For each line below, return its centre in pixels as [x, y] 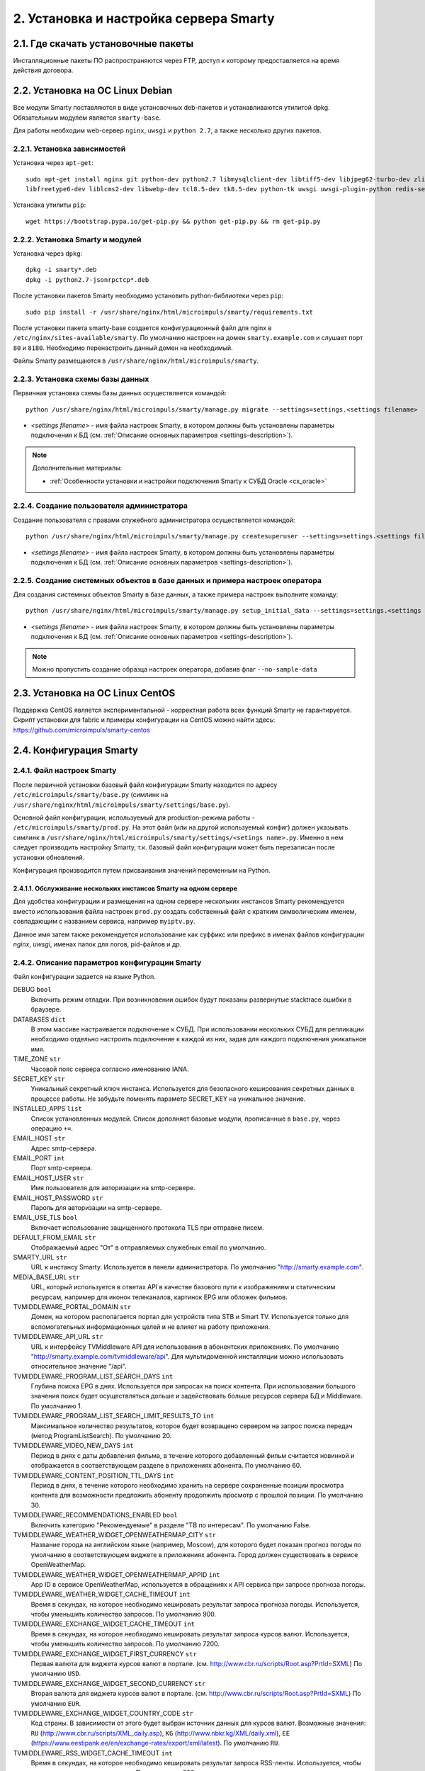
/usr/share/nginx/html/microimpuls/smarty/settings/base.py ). [121, 805]
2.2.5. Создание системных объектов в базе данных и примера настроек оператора [168, 580]
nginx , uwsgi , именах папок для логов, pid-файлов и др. [97, 944]
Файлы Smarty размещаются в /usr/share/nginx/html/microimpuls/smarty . [136, 361]
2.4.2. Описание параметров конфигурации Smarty [107, 962]
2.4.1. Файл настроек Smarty [65, 771]
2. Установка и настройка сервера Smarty [144, 18]
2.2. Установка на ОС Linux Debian [93, 91]
